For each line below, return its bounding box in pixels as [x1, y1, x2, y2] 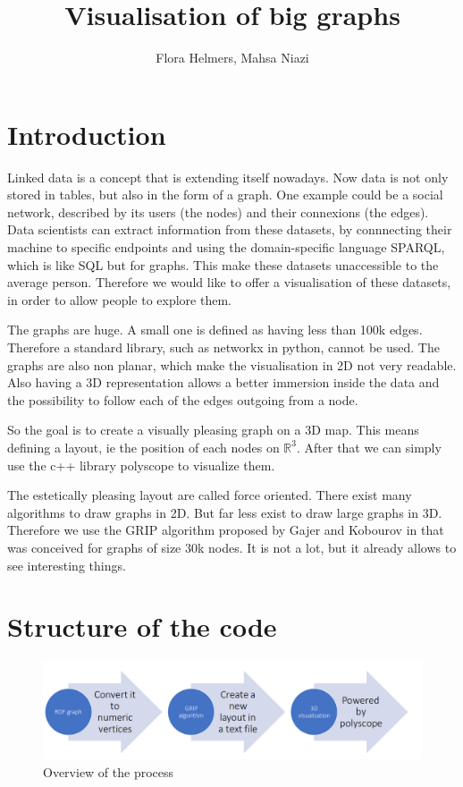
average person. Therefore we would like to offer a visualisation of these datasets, [7, 273, 451, 292]
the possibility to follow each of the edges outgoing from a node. [7, 390, 358, 409]
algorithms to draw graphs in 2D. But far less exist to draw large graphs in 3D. [7, 503, 442, 521]
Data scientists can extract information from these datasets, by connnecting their [7, 220, 452, 239]
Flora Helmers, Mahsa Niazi [156, 48, 309, 67]
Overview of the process [43, 762, 174, 781]
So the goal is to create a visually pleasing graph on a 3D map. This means [7, 420, 419, 439]
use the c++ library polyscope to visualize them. [7, 455, 275, 474]
